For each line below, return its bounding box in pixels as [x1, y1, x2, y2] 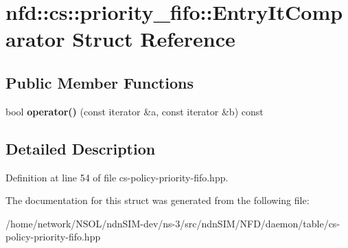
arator [5, 25, 65, 53]
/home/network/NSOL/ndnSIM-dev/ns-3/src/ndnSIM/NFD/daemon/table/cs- [5, 216, 340, 230]
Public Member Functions [5, 71, 194, 93]
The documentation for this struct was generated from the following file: [5, 193, 310, 207]
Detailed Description [5, 137, 156, 159]
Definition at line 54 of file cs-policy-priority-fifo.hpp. [5, 170, 229, 184]
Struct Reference [72, 25, 235, 53]
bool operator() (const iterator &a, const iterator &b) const [5, 104, 264, 118]
